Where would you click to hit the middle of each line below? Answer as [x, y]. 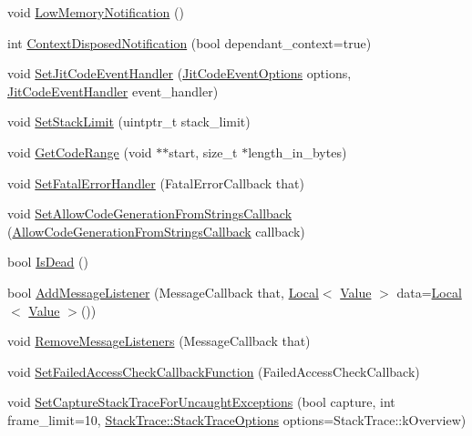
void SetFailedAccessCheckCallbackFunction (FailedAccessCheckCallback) [214, 371]
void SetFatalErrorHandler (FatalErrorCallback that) [156, 183]
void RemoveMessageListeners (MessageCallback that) [159, 341]
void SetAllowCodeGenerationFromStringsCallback [150, 213]
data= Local [429, 292]
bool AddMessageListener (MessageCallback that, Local [163, 292]
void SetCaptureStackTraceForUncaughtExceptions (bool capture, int [201, 402]
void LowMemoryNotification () [96, 12]
